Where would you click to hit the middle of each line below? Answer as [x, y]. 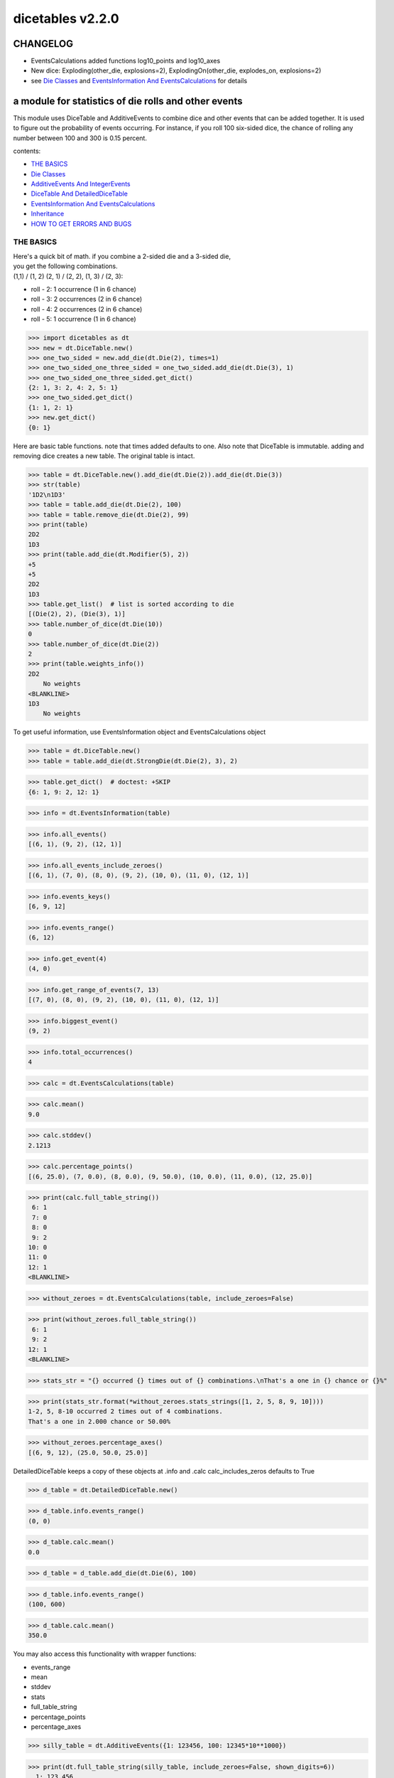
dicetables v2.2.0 [66, 18]
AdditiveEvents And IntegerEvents [81, 184]
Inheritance [48, 214]
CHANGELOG [43, 44]
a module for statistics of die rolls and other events [128, 101]
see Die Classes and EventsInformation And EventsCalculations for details [139, 80]
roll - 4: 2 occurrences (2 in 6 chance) [87, 309]
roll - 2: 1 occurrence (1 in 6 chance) [83, 289]
